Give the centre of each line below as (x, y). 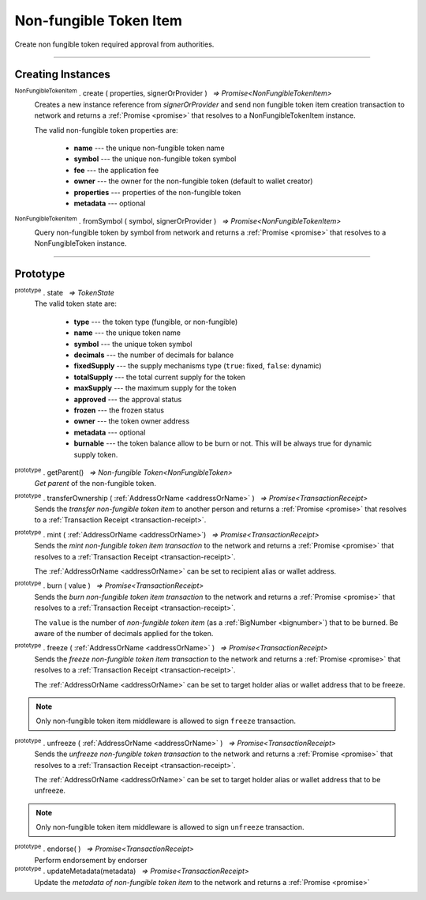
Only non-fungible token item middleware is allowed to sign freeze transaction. (166, 721)
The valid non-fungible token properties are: (106, 130)
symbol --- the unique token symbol (133, 344)
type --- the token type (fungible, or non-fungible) (156, 322)
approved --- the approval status (128, 399)
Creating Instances (62, 75)
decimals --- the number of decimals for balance (154, 355)
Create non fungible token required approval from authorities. (114, 44)
